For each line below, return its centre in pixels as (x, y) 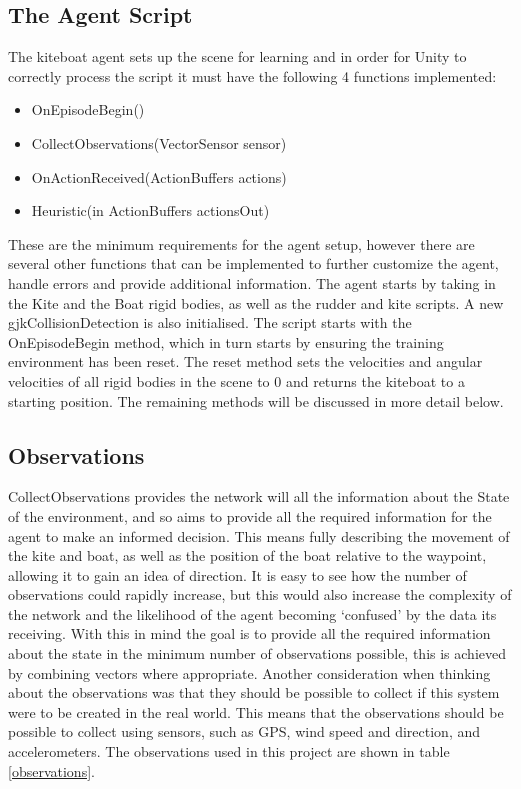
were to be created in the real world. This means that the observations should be (256, 711)
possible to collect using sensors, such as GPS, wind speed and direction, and (244, 731)
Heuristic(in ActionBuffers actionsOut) (150, 210)
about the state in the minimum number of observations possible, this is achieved (257, 653)
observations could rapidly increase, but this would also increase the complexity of (260, 594)
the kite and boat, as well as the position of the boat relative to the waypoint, (247, 555)
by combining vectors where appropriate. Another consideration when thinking (249, 672)
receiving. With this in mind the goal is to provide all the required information (249, 633)
